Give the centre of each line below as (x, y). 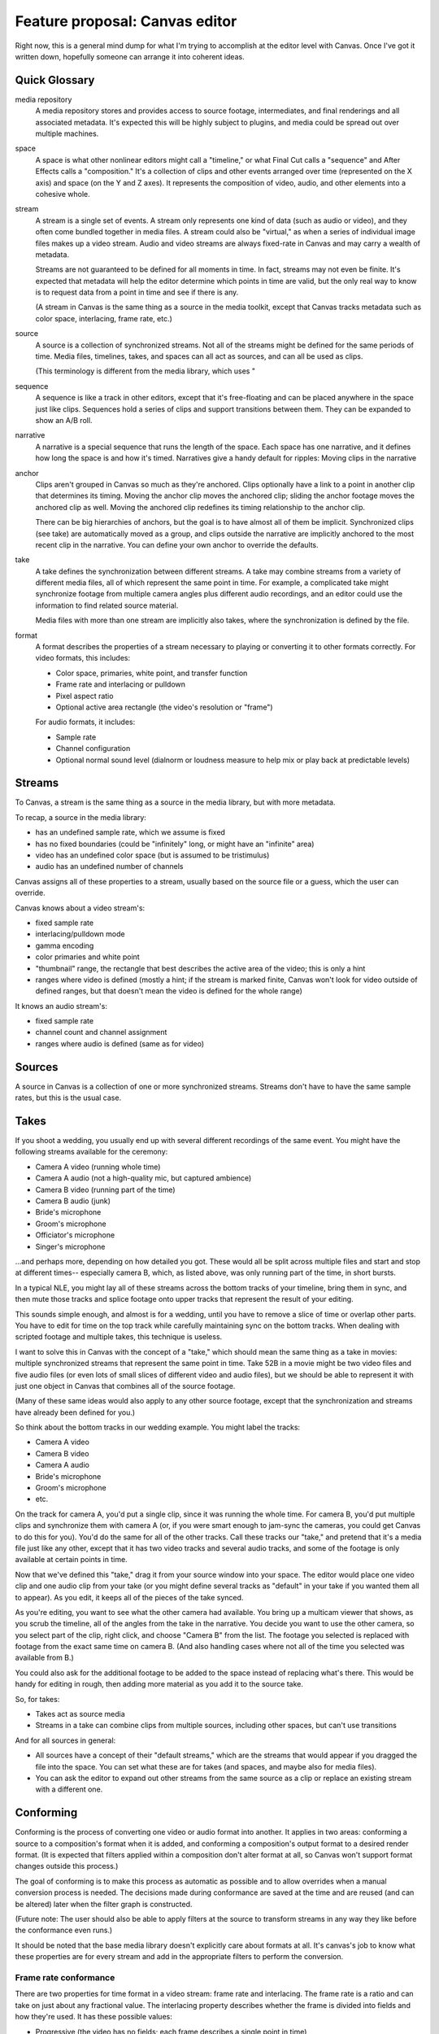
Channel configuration (93, 749)
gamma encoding (65, 945)
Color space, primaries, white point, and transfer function (152, 673)
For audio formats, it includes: (85, 722)
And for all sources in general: (65, 1740)
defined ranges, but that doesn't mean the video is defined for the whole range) (169, 991)
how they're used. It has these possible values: (93, 2017)
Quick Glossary (55, 80)
